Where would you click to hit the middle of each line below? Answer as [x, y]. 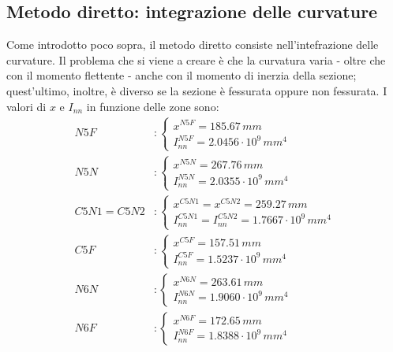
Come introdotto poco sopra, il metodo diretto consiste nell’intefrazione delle [193, 44]
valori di [26, 106]
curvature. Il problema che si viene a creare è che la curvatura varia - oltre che [196, 59]
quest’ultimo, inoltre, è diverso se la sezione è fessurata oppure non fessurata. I [197, 90]
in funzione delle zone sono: [153, 106]
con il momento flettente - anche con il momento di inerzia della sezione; [182, 75]
